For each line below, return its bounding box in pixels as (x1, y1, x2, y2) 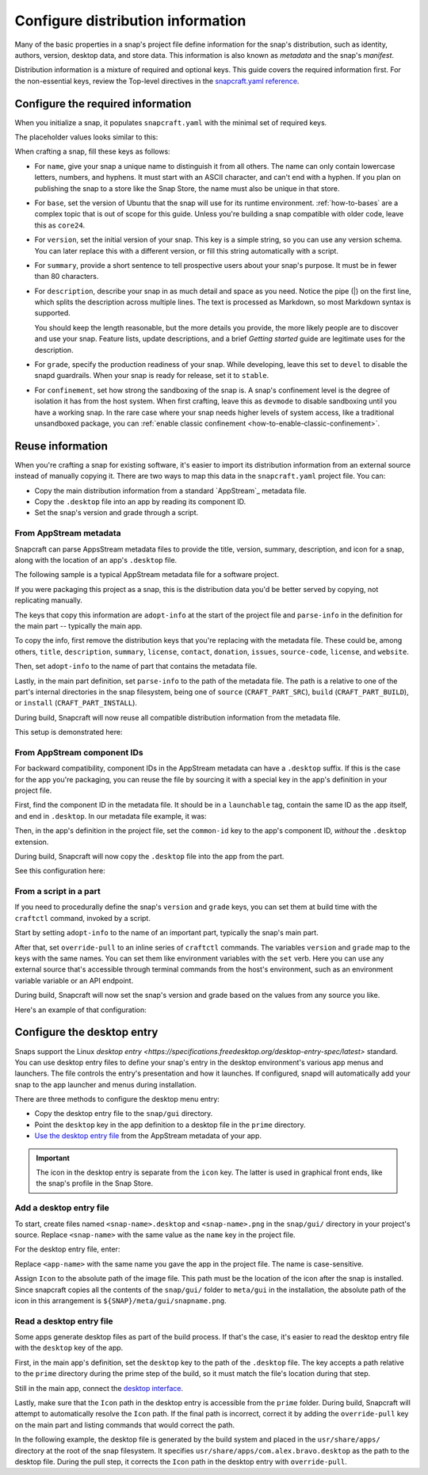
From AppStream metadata (14, 528, 122, 539)
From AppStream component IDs (14, 747, 143, 758)
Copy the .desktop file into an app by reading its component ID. (34, 497, 246, 506)
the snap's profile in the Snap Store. (36, 1179, 154, 1188)
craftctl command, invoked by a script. (14, 913, 151, 923)
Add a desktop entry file (14, 1202, 110, 1213)
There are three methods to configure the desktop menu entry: (14, 1095, 220, 1104)
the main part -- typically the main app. (14, 621, 143, 630)
